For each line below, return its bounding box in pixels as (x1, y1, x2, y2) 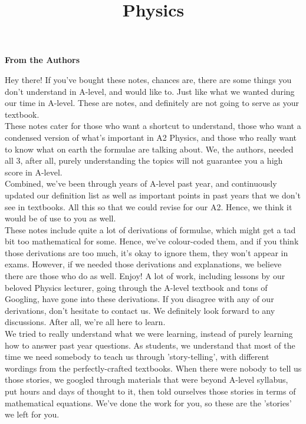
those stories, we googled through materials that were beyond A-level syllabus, (5, 373, 288, 386)
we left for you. (5, 408, 60, 420)
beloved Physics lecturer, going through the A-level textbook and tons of (5, 281, 268, 293)
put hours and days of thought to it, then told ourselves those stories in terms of (5, 385, 296, 397)
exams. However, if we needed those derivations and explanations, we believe (5, 258, 282, 270)
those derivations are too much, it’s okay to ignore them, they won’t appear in (5, 246, 288, 259)
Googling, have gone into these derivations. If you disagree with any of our (5, 293, 274, 305)
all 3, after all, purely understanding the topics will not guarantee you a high (5, 154, 283, 167)
